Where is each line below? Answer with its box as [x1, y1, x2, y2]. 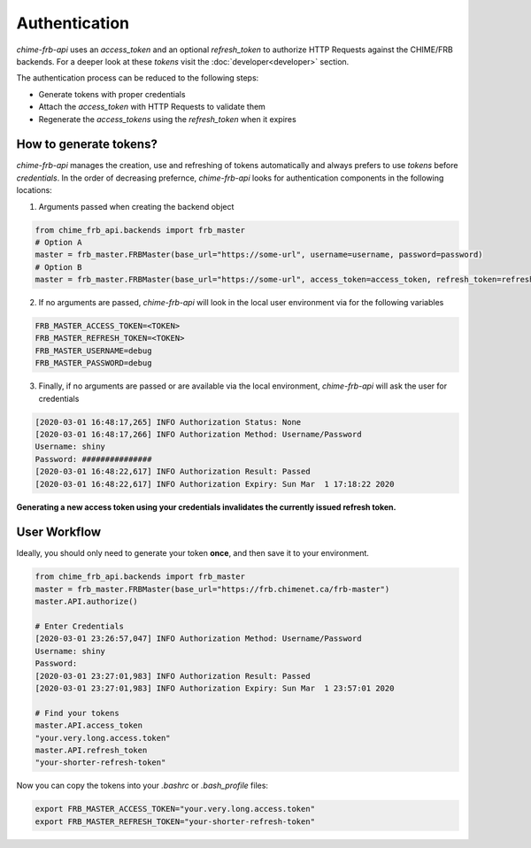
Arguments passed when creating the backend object [38, 201, 235, 212]
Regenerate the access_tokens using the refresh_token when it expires [38, 113, 296, 124]
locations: [16, 185, 52, 196]
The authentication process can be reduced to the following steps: [16, 73, 259, 83]
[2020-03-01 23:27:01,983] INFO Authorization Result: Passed [35, 671, 311, 681]
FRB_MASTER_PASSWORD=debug [35, 358, 152, 368]
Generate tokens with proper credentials [38, 89, 186, 99]
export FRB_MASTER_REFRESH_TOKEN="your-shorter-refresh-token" [35, 816, 316, 827]
